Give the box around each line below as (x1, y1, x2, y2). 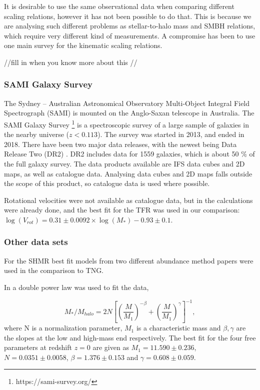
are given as (92, 342, 129, 352)
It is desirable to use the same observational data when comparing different (4, 1, 234, 11)
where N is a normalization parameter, (4, 322, 122, 333)
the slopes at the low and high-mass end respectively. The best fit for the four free (4, 332, 256, 342)
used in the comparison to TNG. (4, 265, 104, 275)
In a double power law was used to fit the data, (4, 281, 149, 292)
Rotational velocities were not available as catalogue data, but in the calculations (4, 194, 253, 205)
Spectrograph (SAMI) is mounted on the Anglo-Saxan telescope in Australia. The (4, 107, 254, 118)
